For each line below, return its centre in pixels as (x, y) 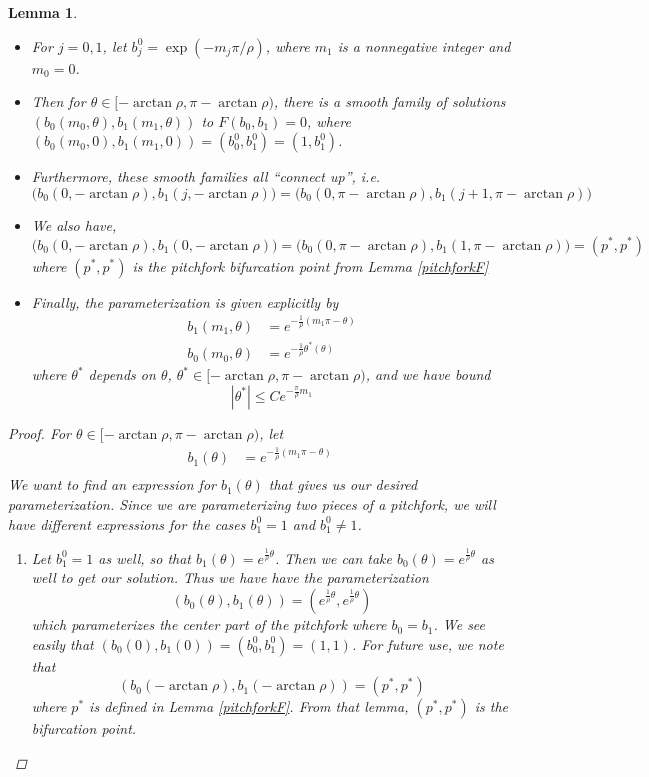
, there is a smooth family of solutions (389, 101)
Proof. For (40, 432)
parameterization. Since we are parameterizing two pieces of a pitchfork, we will (252, 503)
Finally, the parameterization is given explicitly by (185, 301)
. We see (459, 624)
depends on (122, 374)
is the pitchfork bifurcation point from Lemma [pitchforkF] (310, 265)
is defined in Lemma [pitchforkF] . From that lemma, (249, 706)
